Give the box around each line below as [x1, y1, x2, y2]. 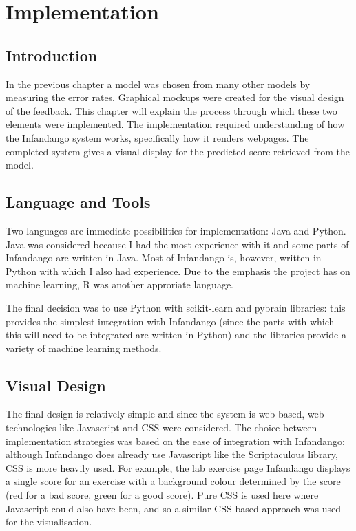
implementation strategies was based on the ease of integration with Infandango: [6, 433, 345, 448]
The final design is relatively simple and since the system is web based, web [6, 407, 324, 421]
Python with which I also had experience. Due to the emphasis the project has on [6, 263, 350, 278]
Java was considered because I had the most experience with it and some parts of [6, 237, 349, 251]
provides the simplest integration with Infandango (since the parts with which [6, 314, 335, 328]
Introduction [6, 44, 98, 65]
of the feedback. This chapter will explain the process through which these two [6, 103, 337, 118]
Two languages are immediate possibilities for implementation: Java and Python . [6, 223, 346, 237]
